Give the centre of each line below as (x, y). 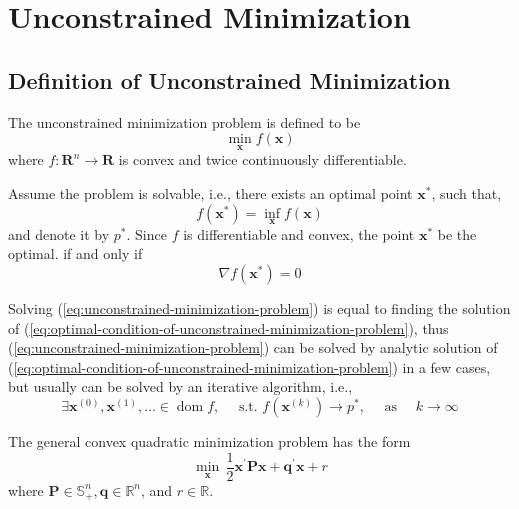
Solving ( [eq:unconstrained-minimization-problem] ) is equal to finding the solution (259, 307)
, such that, (466, 192)
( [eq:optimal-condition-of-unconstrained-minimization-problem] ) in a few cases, (249, 366)
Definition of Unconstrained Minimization (229, 79)
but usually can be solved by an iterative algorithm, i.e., (180, 386)
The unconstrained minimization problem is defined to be (184, 121)
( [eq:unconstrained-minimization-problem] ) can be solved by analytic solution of (253, 347)
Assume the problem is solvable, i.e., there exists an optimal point (210, 192)
